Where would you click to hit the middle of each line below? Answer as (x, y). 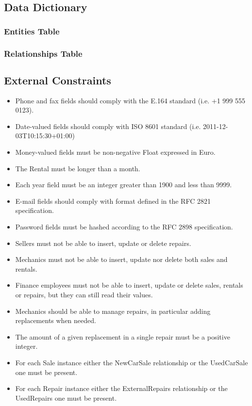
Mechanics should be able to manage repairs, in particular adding (113, 311)
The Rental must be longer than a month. (78, 168)
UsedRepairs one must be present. (66, 398)
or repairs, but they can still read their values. (84, 294)
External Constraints (58, 80)
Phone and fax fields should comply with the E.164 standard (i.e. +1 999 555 (130, 100)
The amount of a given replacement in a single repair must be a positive (123, 336)
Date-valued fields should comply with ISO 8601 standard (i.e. (108, 126)
